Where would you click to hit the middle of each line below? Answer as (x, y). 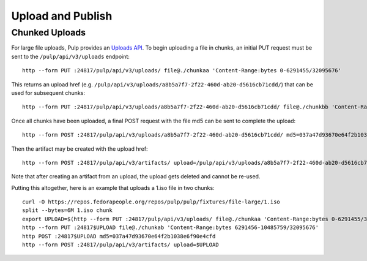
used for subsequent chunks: (48, 93)
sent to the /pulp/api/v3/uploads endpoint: (70, 56)
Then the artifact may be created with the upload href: (80, 149)
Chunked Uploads (48, 32)
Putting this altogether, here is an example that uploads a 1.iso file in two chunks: (113, 187)
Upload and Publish (62, 16)
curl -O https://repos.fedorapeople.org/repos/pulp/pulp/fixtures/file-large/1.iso (151, 202)
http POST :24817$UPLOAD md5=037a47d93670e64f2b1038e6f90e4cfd (119, 236)
